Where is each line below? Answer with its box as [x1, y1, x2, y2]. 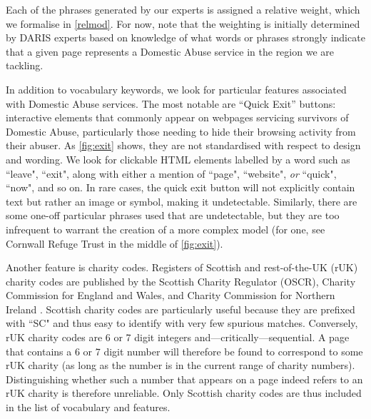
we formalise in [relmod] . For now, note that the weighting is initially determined [6, 16, 360, 31]
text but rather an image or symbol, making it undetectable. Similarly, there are [6, 193, 357, 208]
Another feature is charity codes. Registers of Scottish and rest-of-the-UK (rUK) [6, 260, 358, 275]
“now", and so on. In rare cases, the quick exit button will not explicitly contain [6, 180, 355, 195]
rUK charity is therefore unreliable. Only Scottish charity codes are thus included [6, 385, 362, 400]
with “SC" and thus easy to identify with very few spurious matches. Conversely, [6, 315, 358, 330]
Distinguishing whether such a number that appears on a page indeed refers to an [6, 371, 363, 386]
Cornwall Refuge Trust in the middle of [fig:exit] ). [6, 236, 223, 251]
